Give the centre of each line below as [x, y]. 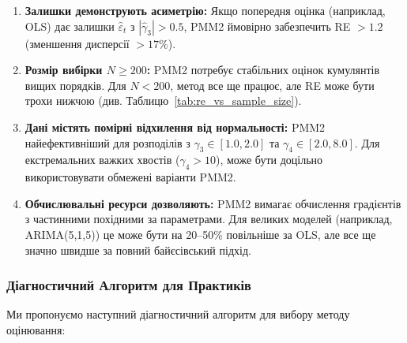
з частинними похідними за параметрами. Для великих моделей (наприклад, [209, 219]
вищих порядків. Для [75, 85]
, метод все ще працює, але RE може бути [272, 85]
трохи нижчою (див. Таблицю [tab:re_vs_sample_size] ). [163, 101]
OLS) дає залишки [70, 26]
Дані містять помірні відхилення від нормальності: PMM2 [175, 127]
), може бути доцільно [269, 160]
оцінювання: [36, 329]
